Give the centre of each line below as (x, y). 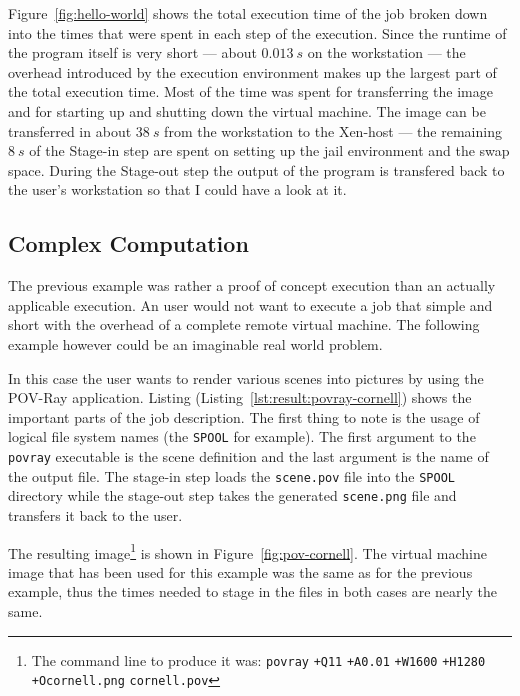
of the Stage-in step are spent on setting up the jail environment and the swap (269, 150)
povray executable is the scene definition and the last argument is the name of (248, 455)
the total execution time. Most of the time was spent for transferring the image (250, 91)
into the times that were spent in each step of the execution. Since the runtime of (257, 32)
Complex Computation (128, 243)
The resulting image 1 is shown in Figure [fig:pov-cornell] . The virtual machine (247, 551)
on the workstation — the (386, 52)
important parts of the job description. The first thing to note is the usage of (244, 416)
